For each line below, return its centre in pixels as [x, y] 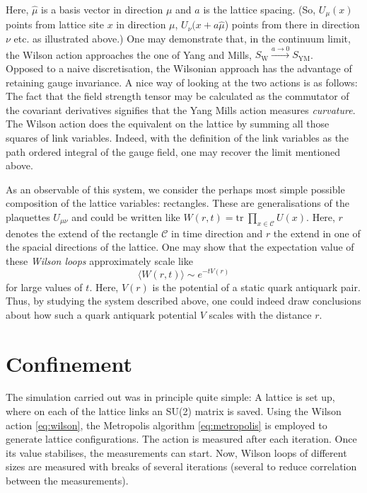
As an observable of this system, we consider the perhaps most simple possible [175, 189]
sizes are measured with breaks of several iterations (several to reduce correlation [181, 466]
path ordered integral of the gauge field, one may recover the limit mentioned [173, 151]
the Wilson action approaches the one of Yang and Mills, [129, 54]
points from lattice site [55, 24]
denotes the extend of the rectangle [82, 233]
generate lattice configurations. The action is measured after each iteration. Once [181, 439]
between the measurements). [67, 481]
